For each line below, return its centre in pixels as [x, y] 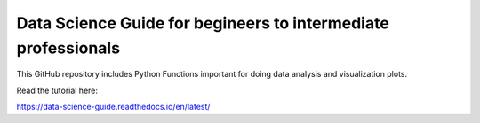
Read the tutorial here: [57, 90]
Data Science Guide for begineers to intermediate [203, 23]
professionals [68, 48]
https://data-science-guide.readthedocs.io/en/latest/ [113, 107]
